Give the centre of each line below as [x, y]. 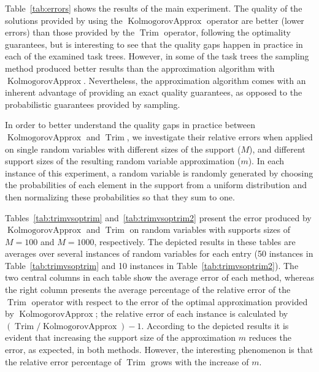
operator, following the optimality [227, 32]
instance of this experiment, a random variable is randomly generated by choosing [159, 173]
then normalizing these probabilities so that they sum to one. [120, 196]
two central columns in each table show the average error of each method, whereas [159, 277]
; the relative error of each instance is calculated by [192, 313]
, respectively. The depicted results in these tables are [195, 241]
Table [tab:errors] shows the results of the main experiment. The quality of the [154, 8]
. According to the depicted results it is [215, 325]
